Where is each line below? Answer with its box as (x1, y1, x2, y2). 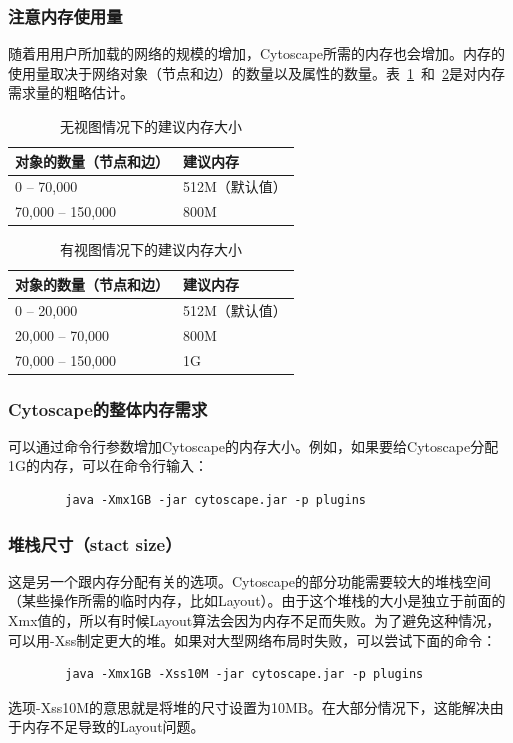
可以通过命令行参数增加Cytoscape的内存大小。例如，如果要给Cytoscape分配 (8, 435, 499, 456)
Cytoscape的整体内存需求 (8, 396, 208, 421)
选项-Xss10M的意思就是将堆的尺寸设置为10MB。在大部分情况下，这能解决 (8, 696, 490, 717)
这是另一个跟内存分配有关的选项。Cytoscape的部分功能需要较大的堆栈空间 (8, 570, 492, 591)
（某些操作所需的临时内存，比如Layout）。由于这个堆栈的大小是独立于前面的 (8, 590, 506, 611)
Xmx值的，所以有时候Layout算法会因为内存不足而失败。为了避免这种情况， (8, 610, 501, 630)
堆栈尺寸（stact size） (8, 531, 182, 556)
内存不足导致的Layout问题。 (21, 716, 205, 737)
